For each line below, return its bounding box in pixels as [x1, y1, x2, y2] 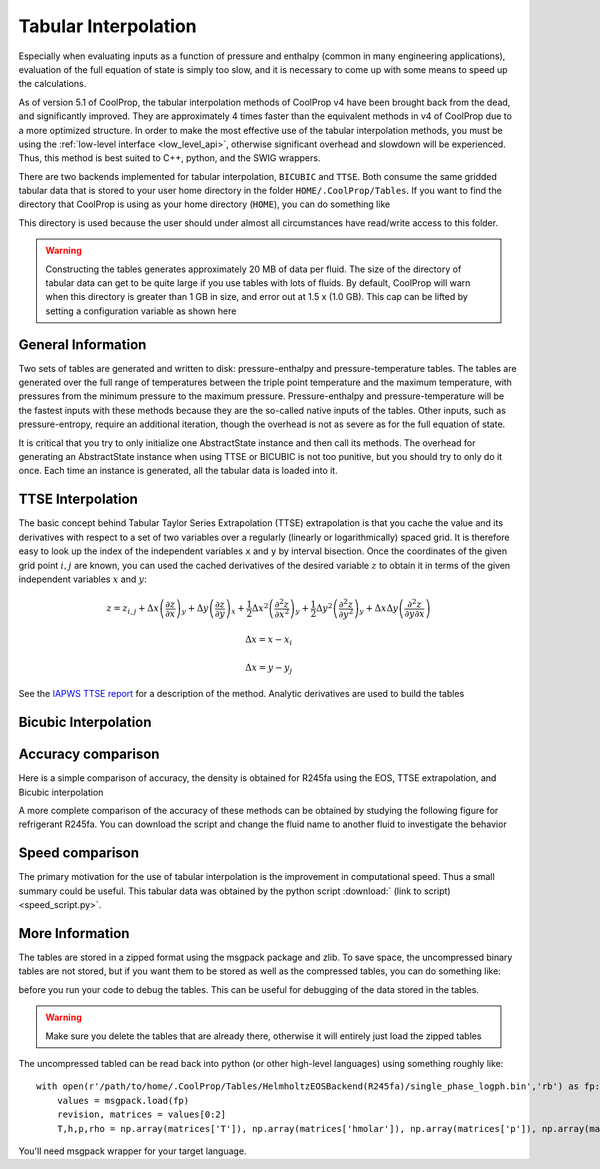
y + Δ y [181, 603, 209, 617]
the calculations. [18, 78, 87, 90]
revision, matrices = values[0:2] [56, 1109, 227, 1120]
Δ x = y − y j [245, 661, 293, 675]
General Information [18, 336, 147, 353]
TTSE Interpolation [18, 491, 139, 508]
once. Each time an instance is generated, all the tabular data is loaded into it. [18, 465, 339, 477]
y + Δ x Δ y [359, 603, 399, 617]
